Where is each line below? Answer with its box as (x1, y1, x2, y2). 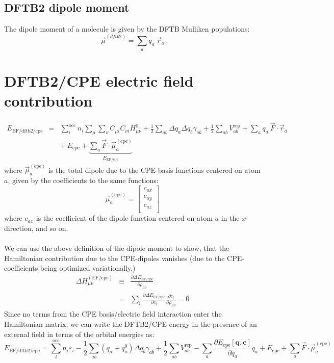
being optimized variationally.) (40, 263, 136, 273)
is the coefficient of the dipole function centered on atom (36, 213, 213, 223)
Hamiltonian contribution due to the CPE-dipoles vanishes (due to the (4, 252, 225, 263)
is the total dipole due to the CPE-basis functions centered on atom (48, 164, 261, 175)
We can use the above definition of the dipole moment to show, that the (4, 243, 229, 253)
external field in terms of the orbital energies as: (4, 328, 155, 339)
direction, (4, 222, 34, 233)
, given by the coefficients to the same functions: (8, 175, 159, 186)
